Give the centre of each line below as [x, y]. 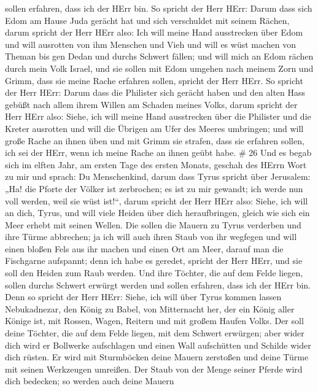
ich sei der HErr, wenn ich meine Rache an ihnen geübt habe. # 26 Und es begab [158, 153]
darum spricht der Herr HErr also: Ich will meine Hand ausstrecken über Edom [154, 32]
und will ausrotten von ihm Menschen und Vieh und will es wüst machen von [151, 44]
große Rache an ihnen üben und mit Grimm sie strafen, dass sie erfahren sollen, [155, 140]
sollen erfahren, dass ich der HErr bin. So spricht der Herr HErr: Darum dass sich [159, 8]
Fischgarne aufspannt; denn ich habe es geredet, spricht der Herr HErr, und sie [154, 261]
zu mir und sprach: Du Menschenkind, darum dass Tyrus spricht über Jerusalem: [158, 176]
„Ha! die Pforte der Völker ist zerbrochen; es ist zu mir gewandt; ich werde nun [154, 188]
